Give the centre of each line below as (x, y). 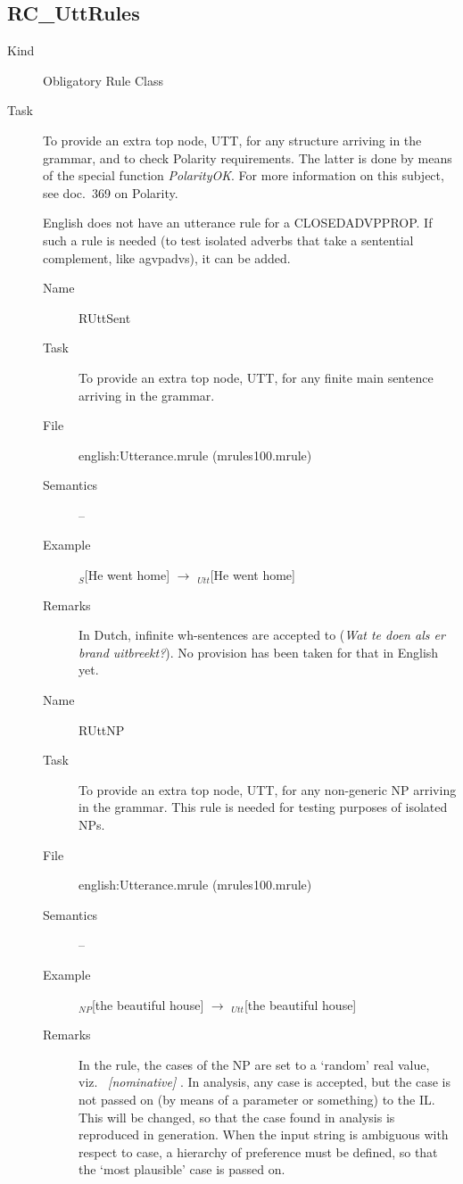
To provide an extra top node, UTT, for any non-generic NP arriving (268, 789)
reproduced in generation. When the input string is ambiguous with (264, 1134)
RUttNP (102, 729)
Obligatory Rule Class (103, 80)
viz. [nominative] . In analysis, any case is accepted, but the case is (265, 1082)
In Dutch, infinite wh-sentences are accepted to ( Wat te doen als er (262, 635)
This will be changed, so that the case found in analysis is (237, 1117)
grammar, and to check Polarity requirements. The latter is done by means (248, 157)
